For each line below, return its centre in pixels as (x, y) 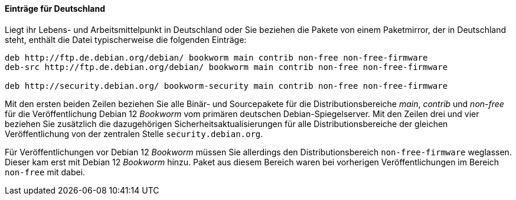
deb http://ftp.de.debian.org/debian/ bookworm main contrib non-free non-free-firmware (216, 57)
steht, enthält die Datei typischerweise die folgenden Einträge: (126, 39)
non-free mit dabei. (45, 172)
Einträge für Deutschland (55, 9)
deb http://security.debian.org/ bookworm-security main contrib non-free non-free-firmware (226, 86)
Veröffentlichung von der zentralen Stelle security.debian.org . (134, 134)
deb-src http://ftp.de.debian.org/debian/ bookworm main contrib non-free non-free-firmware (226, 67)
